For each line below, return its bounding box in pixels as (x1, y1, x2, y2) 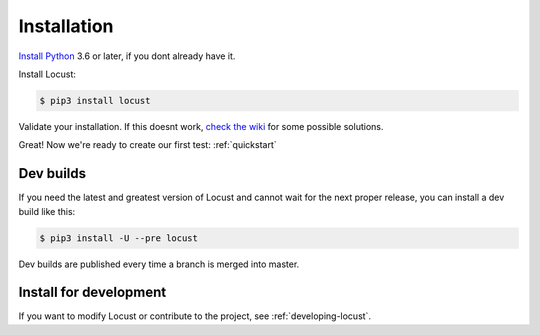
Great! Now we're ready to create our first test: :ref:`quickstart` (18, 139, 277, 151)
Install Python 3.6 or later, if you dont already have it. (18, 50, 236, 62)
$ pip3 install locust (39, 95, 151, 106)
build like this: (18, 205, 76, 217)
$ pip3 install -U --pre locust (39, 232, 199, 244)
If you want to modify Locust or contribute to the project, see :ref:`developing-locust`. (18, 310, 372, 322)
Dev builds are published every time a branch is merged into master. (18, 258, 300, 270)
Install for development (18, 284, 167, 301)
